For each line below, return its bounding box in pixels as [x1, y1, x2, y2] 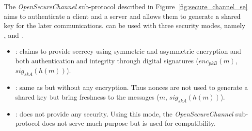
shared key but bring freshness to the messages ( [15, 91, 159, 102]
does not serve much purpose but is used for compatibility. [42, 118, 216, 128]
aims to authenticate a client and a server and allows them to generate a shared [4, 11, 241, 21]
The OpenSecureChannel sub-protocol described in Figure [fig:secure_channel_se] [4, 1, 248, 11]
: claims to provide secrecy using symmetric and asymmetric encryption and [15, 46, 241, 56]
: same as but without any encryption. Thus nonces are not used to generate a [15, 82, 248, 92]
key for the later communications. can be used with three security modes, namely [4, 20, 246, 30]
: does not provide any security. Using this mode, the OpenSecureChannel [15, 108, 234, 118]
